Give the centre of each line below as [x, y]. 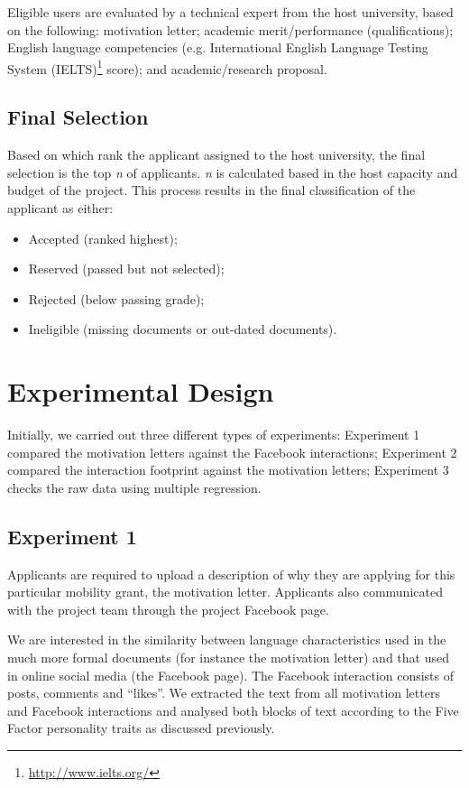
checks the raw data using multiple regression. [134, 487]
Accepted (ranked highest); [103, 238]
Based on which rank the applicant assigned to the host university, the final [216, 155]
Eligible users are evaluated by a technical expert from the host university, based [230, 12]
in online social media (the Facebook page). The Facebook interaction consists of [231, 675]
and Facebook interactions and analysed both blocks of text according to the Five [233, 710]
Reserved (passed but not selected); [126, 269]
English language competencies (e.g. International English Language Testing [218, 47]
